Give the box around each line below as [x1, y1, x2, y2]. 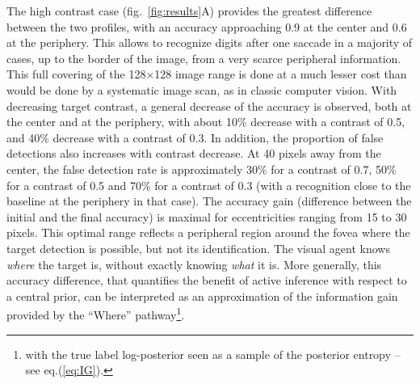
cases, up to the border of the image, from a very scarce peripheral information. [6, 49, 401, 66]
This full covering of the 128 [6, 65, 146, 82]
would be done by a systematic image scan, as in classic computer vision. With [6, 81, 397, 98]
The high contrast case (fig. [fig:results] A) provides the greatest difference [6, 2, 372, 19]
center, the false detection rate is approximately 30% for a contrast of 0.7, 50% [6, 160, 397, 177]
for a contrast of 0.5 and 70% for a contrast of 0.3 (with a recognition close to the [6, 176, 411, 193]
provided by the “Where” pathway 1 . [6, 304, 185, 323]
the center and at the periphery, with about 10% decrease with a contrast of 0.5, [6, 113, 405, 130]
